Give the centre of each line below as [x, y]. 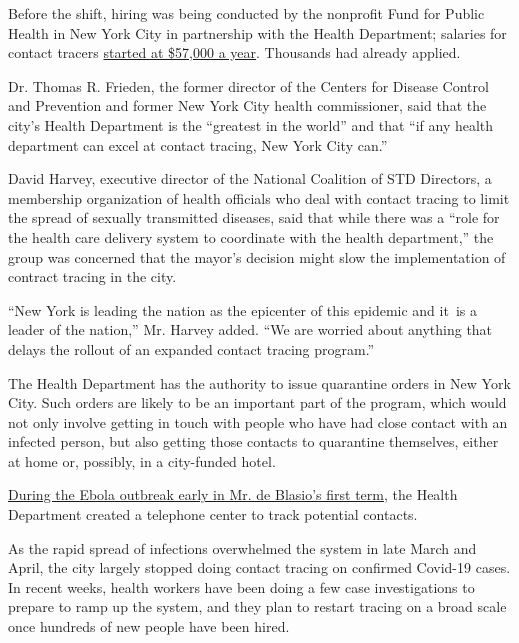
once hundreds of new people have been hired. [149, 626]
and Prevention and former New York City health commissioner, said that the [247, 105]
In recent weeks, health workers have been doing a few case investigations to [241, 586]
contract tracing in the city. [92, 276]
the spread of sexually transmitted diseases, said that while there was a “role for [254, 217]
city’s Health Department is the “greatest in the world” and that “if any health [251, 124]
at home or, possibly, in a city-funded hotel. [142, 460]
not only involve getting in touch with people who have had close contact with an [258, 421]
